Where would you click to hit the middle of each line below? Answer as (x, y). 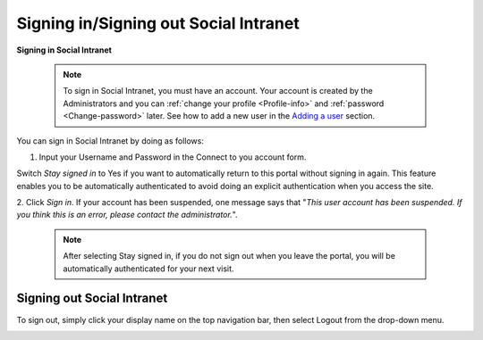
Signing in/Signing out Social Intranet (158, 23)
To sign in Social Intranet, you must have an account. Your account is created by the (218, 91)
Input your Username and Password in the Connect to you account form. (173, 157)
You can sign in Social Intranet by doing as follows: (110, 141)
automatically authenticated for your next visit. (148, 269)
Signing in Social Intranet (64, 50)
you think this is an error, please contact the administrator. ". (127, 215)
